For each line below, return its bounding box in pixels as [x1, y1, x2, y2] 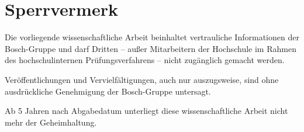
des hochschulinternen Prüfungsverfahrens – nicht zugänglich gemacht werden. [5, 54, 285, 66]
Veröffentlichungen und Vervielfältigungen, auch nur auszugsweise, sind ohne [5, 73, 279, 85]
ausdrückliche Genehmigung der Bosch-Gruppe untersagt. [5, 85, 211, 97]
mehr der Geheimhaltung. [5, 116, 97, 128]
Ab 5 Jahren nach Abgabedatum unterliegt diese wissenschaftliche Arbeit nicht [5, 105, 288, 117]
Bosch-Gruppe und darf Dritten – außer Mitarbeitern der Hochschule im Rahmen [5, 42, 296, 54]
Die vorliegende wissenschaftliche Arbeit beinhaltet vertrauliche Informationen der [5, 31, 299, 43]
